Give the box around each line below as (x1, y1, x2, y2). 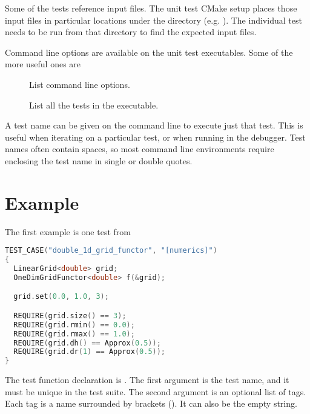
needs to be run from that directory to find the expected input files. (5, 25, 257, 38)
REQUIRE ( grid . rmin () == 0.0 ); (13, 320, 135, 329)
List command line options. (29, 78, 130, 90)
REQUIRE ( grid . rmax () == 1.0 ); (13, 329, 135, 338)
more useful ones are (5, 58, 81, 70)
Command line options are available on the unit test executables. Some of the (5, 45, 293, 58)
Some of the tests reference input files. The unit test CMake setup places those (5, 2, 297, 14)
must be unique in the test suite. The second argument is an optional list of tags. (5, 385, 306, 398)
